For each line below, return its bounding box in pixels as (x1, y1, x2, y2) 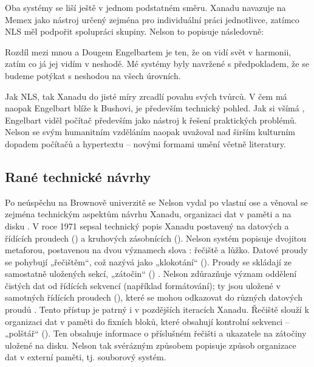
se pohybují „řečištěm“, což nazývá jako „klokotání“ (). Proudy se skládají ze (5, 255, 292, 268)
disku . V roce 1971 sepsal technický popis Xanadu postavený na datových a (5, 219, 289, 232)
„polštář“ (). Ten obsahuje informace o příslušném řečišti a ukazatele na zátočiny (5, 327, 307, 340)
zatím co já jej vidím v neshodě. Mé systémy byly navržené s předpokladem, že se (5, 57, 309, 70)
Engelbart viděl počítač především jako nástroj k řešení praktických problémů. (5, 113, 297, 126)
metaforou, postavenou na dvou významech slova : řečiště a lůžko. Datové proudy (5, 243, 308, 256)
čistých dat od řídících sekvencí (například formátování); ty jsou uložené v (5, 279, 281, 292)
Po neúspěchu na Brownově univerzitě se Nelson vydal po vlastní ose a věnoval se (5, 195, 308, 208)
